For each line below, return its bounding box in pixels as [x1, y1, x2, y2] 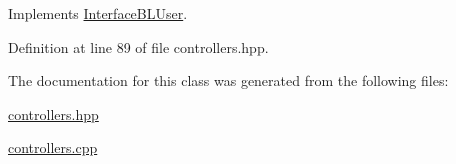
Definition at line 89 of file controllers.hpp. [8, 36, 269, 57]
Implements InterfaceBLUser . [8, 3, 188, 23]
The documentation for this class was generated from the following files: [8, 70, 449, 91]
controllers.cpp [8, 137, 98, 158]
